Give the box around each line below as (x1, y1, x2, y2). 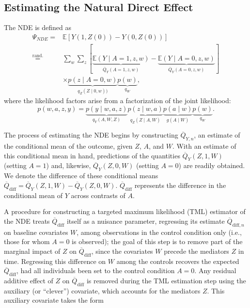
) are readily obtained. (178, 160, 245, 170)
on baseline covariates (4, 227, 68, 237)
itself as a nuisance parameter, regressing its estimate (66, 216, 225, 226)
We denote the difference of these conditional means (4, 170, 158, 181)
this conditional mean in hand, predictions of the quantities (4, 150, 180, 160)
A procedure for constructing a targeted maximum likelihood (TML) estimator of (4, 206, 246, 216)
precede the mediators (164, 246, 229, 256)
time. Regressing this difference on (4, 256, 106, 266)
